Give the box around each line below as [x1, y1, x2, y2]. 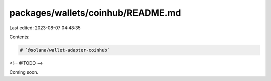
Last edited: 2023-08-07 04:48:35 [9, 25, 81, 31]
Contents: [9, 34, 30, 40]
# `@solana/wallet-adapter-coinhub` [20, 47, 110, 53]
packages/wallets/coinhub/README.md [9, 7, 181, 18]
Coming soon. [9, 69, 39, 75]
